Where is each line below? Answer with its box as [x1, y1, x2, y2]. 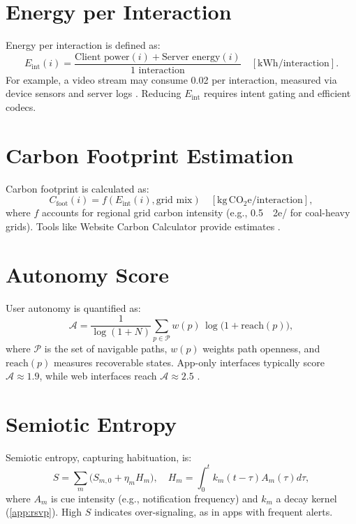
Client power [75, 52, 130, 62]
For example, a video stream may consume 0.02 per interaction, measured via [6, 72, 337, 87]
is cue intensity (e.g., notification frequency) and [51, 491, 258, 505]
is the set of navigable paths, [44, 340, 168, 355]
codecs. [6, 99, 36, 114]
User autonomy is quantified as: [6, 300, 141, 315]
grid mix [156, 195, 193, 206]
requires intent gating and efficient [203, 86, 351, 100]
